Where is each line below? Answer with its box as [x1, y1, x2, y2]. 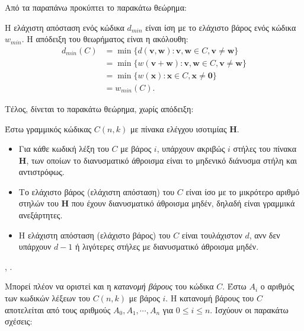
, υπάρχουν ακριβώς [156, 142, 225, 155]
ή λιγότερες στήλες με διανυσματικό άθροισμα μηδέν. [75, 240, 259, 253]
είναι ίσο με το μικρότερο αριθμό [185, 185, 300, 198]
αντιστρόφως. [18, 165, 65, 178]
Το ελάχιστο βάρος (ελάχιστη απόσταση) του [18, 185, 175, 198]
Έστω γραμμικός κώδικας [5, 122, 92, 135]
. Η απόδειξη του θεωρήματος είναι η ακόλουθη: [21, 33, 188, 45]
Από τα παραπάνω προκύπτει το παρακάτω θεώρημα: [5, 1, 187, 13]
